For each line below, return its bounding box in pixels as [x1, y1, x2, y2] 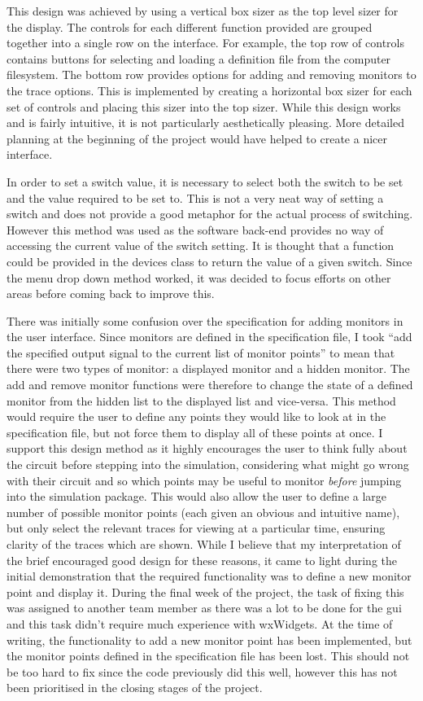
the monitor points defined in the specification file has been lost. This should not [7, 647, 410, 664]
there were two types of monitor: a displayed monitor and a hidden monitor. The [7, 360, 410, 377]
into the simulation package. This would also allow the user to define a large [7, 488, 387, 505]
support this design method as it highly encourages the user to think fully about [7, 440, 408, 457]
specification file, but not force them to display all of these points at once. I [7, 423, 383, 440]
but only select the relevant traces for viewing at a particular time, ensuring [7, 519, 386, 537]
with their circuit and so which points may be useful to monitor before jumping [7, 471, 402, 489]
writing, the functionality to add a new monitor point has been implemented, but [7, 631, 412, 648]
